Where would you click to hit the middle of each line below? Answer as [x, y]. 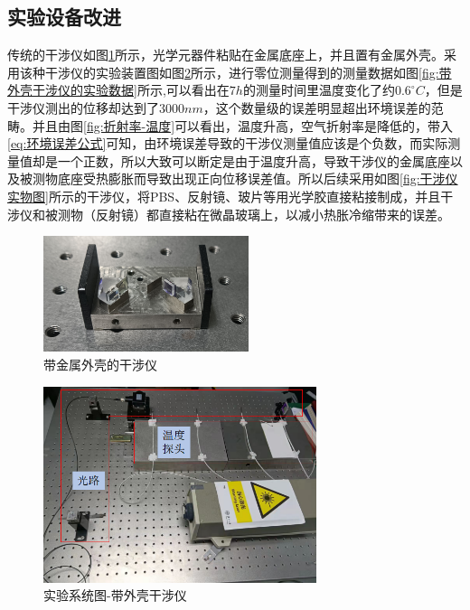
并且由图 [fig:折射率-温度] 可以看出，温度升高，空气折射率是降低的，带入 [243, 125]
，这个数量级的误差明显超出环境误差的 [317, 107]
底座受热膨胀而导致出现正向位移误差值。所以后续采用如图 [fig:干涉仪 [258, 178]
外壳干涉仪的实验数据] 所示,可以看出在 [118, 90]
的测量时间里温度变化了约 [319, 90]
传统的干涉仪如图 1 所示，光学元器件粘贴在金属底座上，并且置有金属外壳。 [226, 55]
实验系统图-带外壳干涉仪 [115, 595]
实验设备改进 [64, 17]
